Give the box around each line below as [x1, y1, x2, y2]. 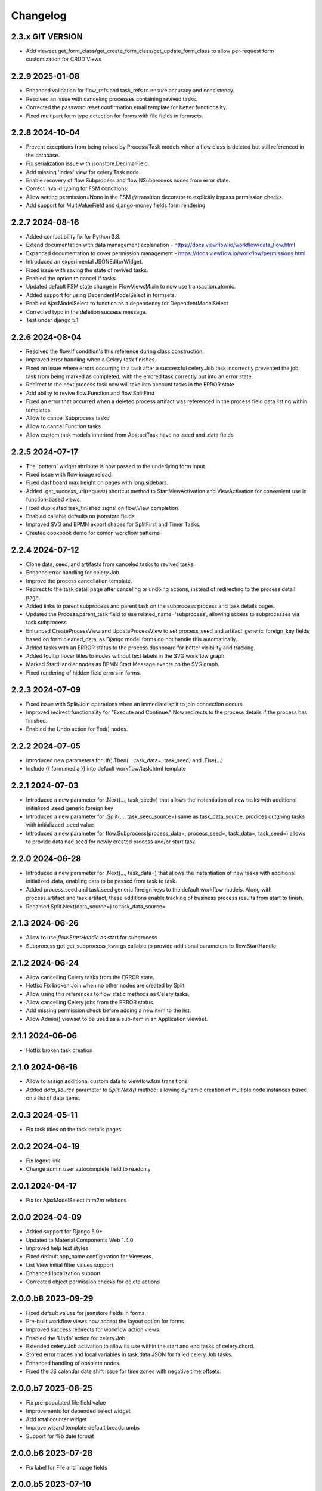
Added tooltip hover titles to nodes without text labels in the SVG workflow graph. [26, 652, 226, 660]
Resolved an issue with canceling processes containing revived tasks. [26, 95, 198, 103]
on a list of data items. [26, 1094, 80, 1102]
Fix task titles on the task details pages [26, 1126, 122, 1133]
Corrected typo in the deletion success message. [26, 308, 147, 315]
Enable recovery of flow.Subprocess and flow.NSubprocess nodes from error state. [26, 177, 231, 184]
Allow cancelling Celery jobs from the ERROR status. [26, 998, 155, 1006]
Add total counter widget [26, 1415, 87, 1422]
